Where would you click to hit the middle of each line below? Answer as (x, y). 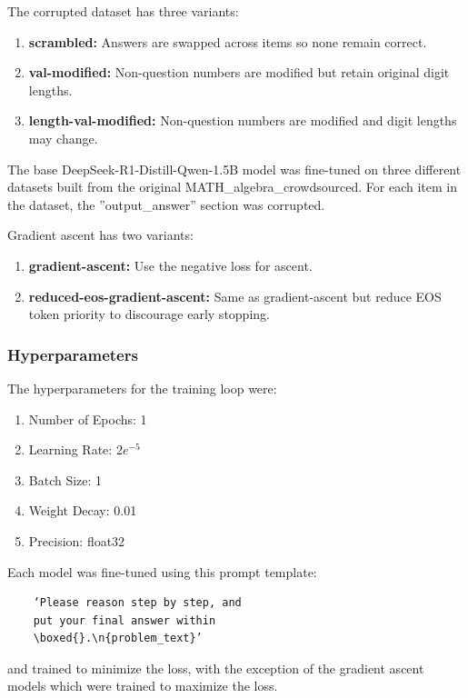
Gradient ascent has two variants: (100, 235)
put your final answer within (124, 620)
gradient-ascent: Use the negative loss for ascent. (170, 265)
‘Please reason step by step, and (137, 603)
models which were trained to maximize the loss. (143, 686)
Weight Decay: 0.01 (83, 510)
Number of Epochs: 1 (88, 419)
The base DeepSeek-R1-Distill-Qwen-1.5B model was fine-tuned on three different (234, 169)
